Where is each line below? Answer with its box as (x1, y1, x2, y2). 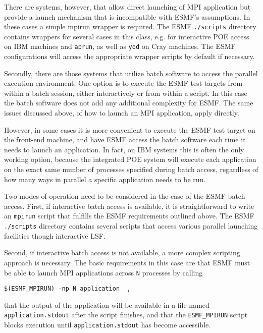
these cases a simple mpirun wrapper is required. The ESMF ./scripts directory (4, 21, 256, 32)
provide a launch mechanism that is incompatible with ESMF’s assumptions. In (4, 11, 250, 22)
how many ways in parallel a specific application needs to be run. (4, 174, 206, 184)
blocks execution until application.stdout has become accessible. (4, 319, 211, 330)
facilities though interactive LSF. (4, 230, 106, 241)
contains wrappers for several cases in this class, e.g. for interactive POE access (4, 31, 249, 41)
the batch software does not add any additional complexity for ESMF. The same (4, 97, 253, 108)
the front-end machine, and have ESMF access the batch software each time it (4, 134, 246, 145)
